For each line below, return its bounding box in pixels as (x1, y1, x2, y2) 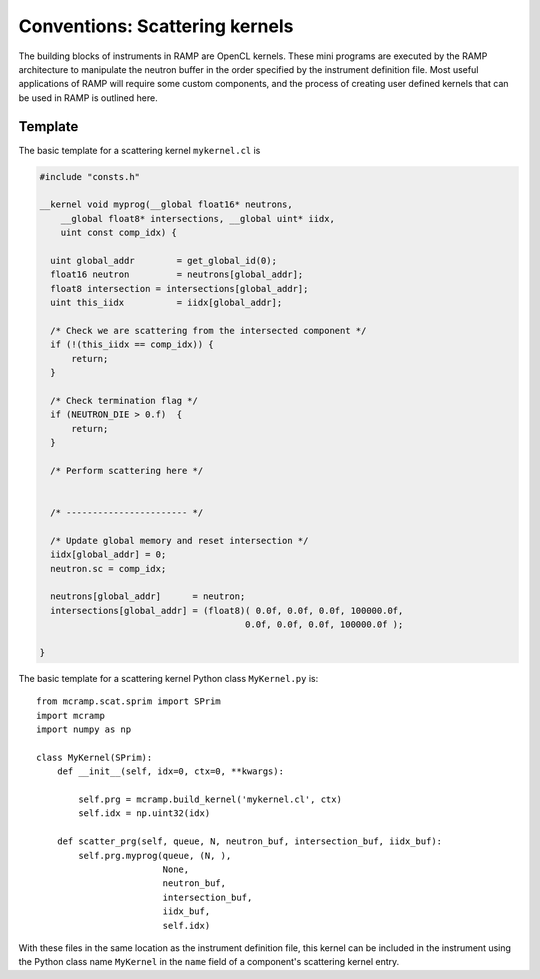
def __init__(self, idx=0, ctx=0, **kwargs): (56, 766, 285, 777)
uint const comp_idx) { (60, 227, 177, 239)
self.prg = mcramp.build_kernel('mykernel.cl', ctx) (78, 794, 342, 805)
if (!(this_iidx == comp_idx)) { (50, 339, 214, 350)
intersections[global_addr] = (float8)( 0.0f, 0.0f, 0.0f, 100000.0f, (50, 605, 404, 616)
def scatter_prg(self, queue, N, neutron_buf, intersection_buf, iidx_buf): (56, 836, 443, 847)
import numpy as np (36, 724, 132, 735)
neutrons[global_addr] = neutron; (50, 591, 246, 602)
